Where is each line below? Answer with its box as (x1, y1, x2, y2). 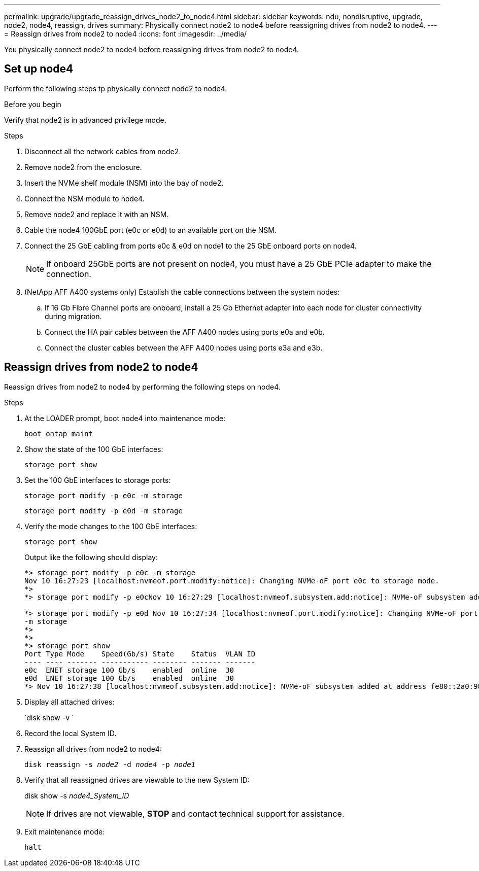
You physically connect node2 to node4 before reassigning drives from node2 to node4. (4, 45, 299, 54)
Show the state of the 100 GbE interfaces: (24, 444, 163, 454)
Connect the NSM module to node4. (24, 194, 145, 203)
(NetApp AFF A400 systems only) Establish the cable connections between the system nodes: (24, 287, 340, 296)
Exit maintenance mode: (24, 827, 105, 836)
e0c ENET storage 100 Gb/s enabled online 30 (24, 666, 234, 674)
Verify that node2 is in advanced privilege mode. (4, 115, 166, 124)
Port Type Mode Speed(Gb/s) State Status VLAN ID (24, 649, 256, 658)
